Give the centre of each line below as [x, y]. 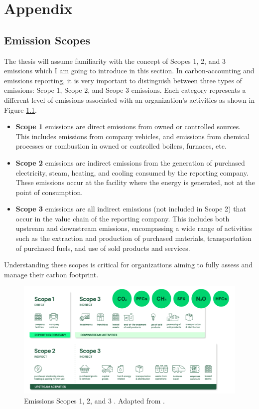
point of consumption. [49, 192]
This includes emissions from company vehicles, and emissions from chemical [133, 136]
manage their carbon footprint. [51, 274]
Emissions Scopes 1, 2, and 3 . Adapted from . [94, 400]
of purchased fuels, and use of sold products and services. [103, 248]
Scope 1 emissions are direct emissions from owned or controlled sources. [128, 126]
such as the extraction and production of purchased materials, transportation [133, 238]
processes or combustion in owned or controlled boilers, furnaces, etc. [121, 146]
